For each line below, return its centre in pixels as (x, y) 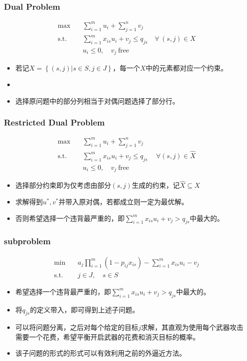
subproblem (27, 241)
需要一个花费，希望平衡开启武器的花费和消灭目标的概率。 (107, 336)
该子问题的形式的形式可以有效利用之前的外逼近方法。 (101, 353)
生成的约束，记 (156, 185)
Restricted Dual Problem (54, 122)
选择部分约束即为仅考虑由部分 (63, 185)
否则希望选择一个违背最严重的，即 (70, 218)
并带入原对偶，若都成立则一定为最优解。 (123, 202)
